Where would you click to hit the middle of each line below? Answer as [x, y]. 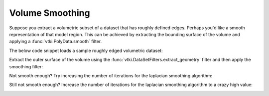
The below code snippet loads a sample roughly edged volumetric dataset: [86, 50]
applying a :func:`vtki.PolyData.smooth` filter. [56, 42]
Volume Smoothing [50, 13]
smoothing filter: [26, 66]
